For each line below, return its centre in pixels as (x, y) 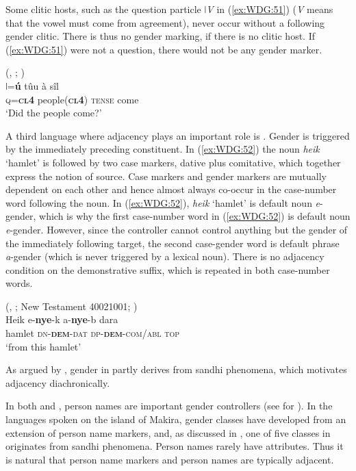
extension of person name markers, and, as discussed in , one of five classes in (168, 432)
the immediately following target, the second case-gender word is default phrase (173, 243)
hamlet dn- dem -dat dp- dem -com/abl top (92, 333)
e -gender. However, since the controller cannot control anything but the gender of (177, 229)
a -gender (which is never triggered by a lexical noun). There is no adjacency (165, 256)
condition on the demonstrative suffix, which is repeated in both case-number (168, 269)
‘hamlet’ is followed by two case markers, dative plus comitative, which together (173, 162)
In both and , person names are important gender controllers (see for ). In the (169, 406)
